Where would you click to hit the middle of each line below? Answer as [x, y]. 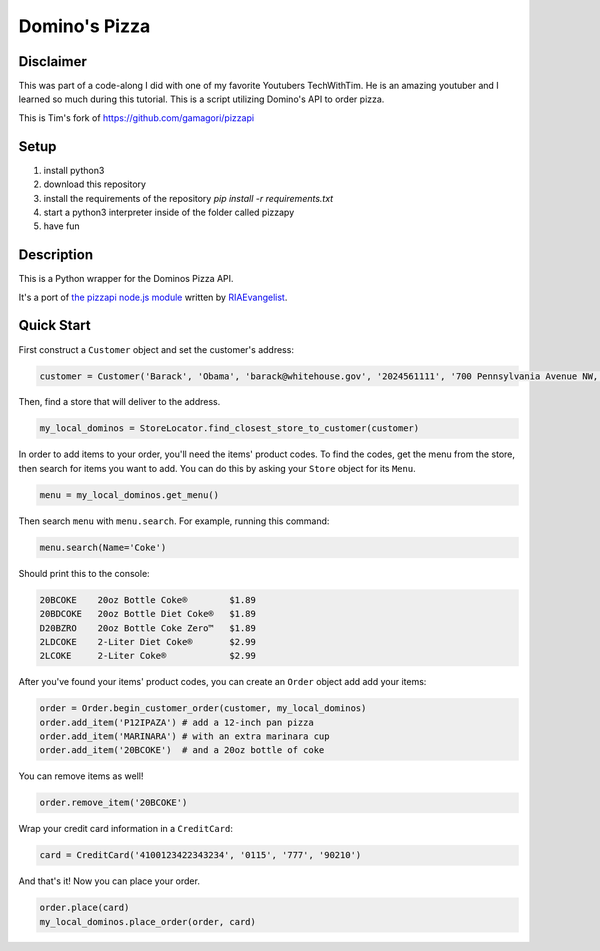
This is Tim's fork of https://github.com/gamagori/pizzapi [136, 117]
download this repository [95, 184]
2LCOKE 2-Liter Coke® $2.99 [148, 656]
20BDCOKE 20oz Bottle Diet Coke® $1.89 [148, 614]
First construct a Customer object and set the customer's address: [156, 349]
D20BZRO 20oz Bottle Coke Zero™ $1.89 [148, 628]
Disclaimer [52, 61]
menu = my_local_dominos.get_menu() [129, 494]
